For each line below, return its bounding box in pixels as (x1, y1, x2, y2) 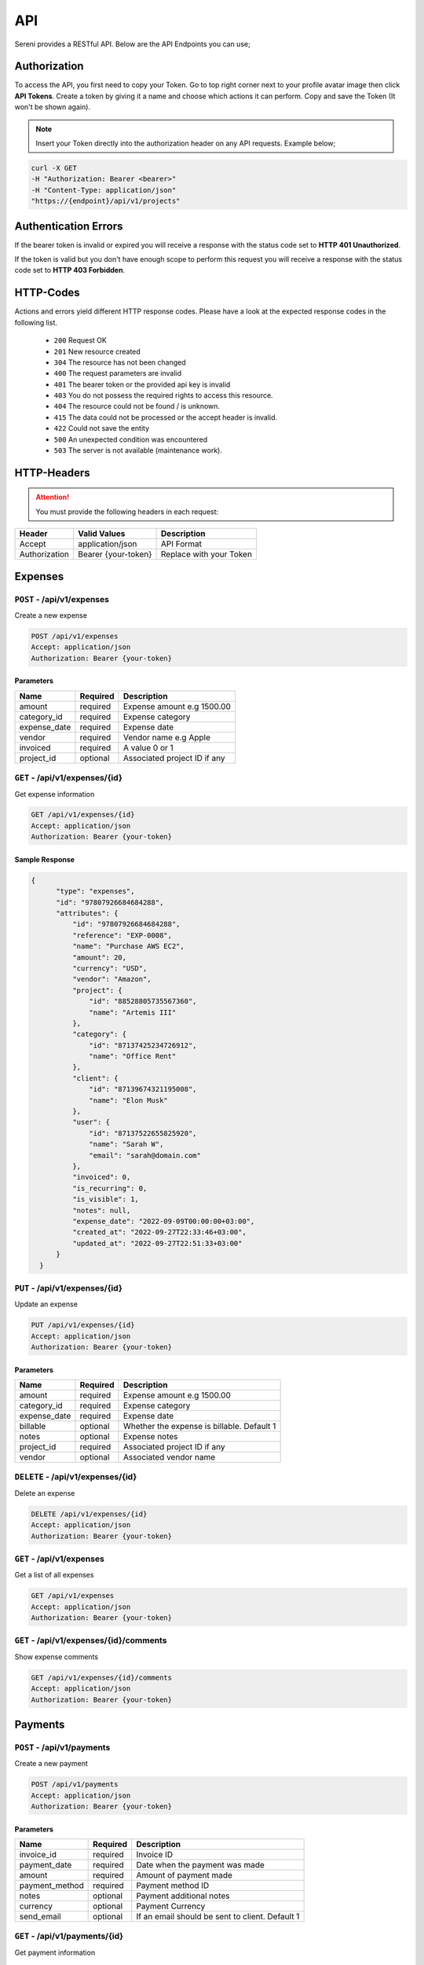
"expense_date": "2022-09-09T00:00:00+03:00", (71, 1217, 255, 1225)
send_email (19, 1911, 62, 1922)
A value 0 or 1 (122, 742, 174, 753)
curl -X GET (31, 163, 78, 172)
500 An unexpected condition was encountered (53, 435, 208, 444)
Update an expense (14, 1299, 79, 1309)
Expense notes (122, 1431, 178, 1442)
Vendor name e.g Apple (122, 732, 211, 743)
